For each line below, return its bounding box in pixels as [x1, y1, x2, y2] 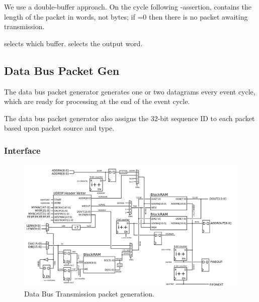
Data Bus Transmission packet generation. [24, 288, 154, 298]
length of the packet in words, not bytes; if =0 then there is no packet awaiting [4, 11, 248, 22]
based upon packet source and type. [4, 123, 115, 133]
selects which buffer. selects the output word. [4, 38, 143, 48]
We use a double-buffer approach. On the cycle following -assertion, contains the [4, 2, 251, 12]
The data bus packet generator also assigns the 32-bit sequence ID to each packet [4, 113, 255, 123]
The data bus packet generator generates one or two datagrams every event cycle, [4, 86, 255, 96]
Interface [4, 144, 41, 156]
